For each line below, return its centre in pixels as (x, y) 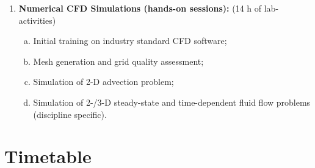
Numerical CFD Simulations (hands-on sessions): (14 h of (140, 8)
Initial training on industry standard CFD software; (130, 41)
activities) (37, 20)
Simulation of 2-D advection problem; (103, 82)
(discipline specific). (70, 114)
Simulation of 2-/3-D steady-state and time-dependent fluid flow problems (172, 102)
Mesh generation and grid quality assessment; (118, 61)
